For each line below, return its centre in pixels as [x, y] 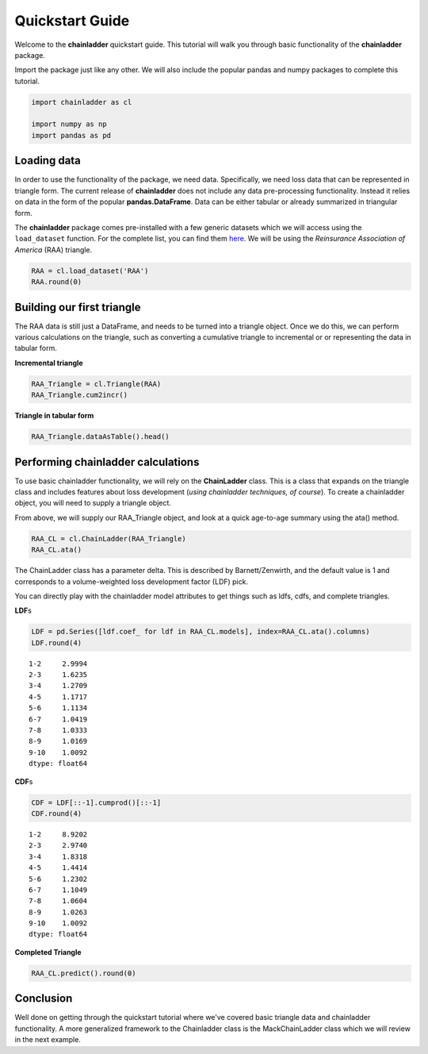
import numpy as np [69, 124]
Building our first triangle [78, 307]
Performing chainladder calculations [107, 462]
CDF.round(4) [57, 813]
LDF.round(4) [57, 642]
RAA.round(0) [57, 282]
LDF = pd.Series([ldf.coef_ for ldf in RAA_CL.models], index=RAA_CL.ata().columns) [201, 632]
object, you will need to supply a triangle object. [93, 503]
